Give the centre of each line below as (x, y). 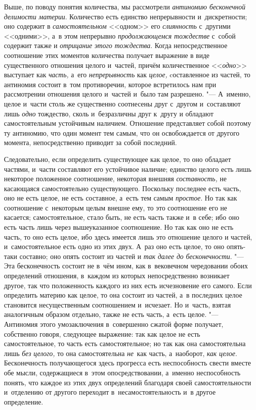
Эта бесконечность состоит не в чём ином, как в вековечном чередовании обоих (126, 266)
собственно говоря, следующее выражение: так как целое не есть (102, 333)
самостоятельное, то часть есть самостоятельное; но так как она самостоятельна (125, 343)
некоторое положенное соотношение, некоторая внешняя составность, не (115, 179)
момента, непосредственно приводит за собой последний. (90, 142)
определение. (24, 401)
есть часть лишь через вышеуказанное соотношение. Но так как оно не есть (119, 227)
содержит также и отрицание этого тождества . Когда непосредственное (116, 45)
